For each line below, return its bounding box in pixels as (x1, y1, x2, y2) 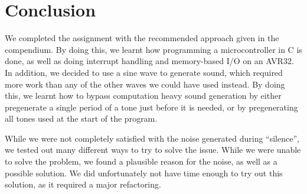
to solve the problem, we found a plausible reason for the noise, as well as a (5, 155, 277, 168)
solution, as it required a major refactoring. (5, 178, 161, 190)
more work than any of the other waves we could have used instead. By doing (5, 78, 285, 90)
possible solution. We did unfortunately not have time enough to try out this (5, 166, 283, 179)
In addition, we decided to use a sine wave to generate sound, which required (5, 66, 283, 78)
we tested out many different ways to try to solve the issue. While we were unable (5, 143, 301, 156)
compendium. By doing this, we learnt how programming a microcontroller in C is (5, 43, 302, 55)
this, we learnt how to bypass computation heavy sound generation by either (5, 89, 282, 102)
